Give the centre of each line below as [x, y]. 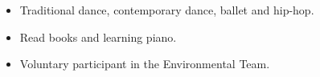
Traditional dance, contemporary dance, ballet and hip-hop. [167, 10]
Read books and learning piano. [98, 36]
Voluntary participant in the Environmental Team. [145, 64]
